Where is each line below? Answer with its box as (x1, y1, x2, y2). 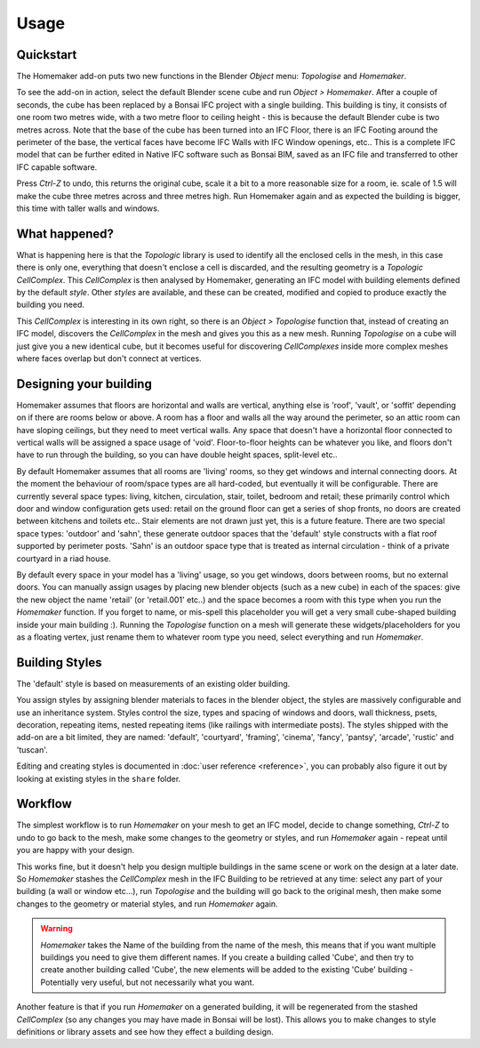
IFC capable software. (16, 161, 98, 173)
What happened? (16, 226, 115, 241)
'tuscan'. (16, 744, 48, 755)
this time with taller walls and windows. (16, 203, 160, 214)
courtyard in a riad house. (16, 552, 111, 564)
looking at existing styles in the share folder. (16, 773, 181, 784)
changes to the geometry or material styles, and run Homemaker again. (16, 899, 279, 909)
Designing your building (16, 376, 153, 391)
